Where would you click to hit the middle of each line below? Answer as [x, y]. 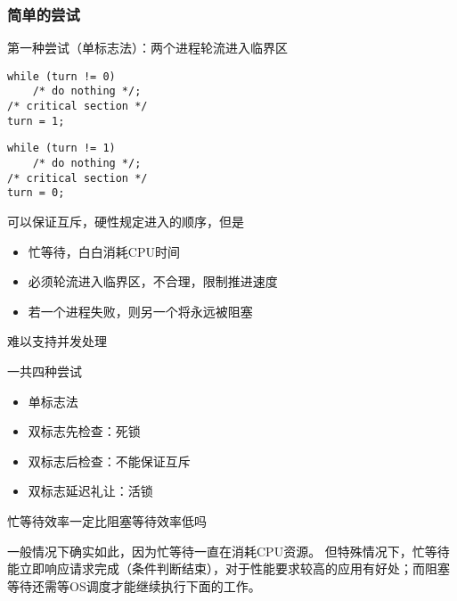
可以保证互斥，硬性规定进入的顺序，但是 [126, 222]
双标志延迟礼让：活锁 [90, 491]
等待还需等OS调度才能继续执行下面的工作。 [134, 585]
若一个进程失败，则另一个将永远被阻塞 [140, 311]
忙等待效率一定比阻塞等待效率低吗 [107, 521]
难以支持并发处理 [57, 341]
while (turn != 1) [61, 148]
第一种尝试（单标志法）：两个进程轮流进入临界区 [147, 48]
